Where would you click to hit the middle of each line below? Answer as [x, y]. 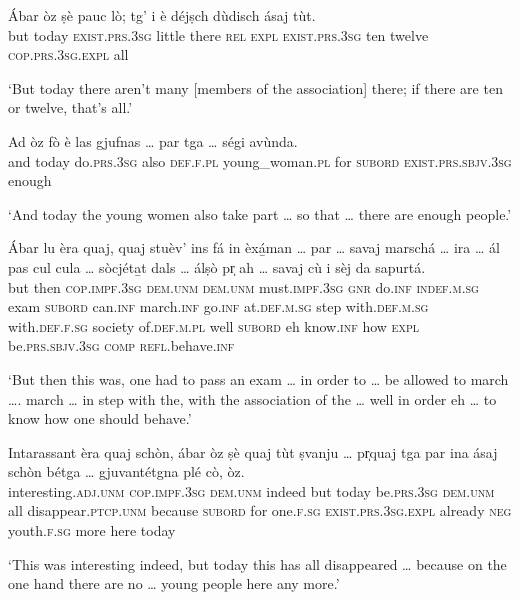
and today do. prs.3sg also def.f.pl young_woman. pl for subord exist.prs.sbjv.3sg [260, 160]
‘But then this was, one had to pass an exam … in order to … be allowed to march [258, 378]
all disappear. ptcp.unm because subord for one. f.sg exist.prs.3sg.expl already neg [260, 510]
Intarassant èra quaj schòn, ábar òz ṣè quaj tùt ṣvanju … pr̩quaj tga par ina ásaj [253, 451]
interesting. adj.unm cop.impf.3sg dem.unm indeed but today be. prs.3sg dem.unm [251, 490]
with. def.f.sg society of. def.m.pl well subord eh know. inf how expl [213, 325]
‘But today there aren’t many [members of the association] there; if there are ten [255, 87]
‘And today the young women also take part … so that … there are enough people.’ [260, 213]
